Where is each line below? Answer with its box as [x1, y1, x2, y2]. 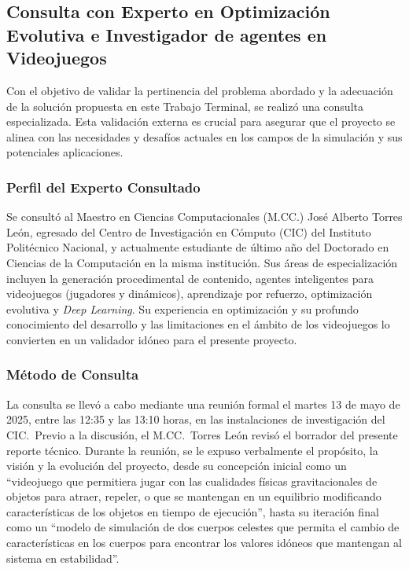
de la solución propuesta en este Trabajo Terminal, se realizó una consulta [6, 97, 363, 114]
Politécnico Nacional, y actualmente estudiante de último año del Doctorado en [6, 239, 389, 255]
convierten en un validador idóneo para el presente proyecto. [6, 331, 297, 347]
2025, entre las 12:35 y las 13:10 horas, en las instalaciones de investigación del [6, 411, 385, 428]
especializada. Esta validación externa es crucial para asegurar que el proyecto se [6, 113, 396, 130]
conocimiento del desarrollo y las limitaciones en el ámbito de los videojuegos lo [6, 316, 390, 332]
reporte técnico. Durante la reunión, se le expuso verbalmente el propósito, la [6, 442, 378, 458]
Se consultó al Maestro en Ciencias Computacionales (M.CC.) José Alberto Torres [6, 208, 403, 225]
